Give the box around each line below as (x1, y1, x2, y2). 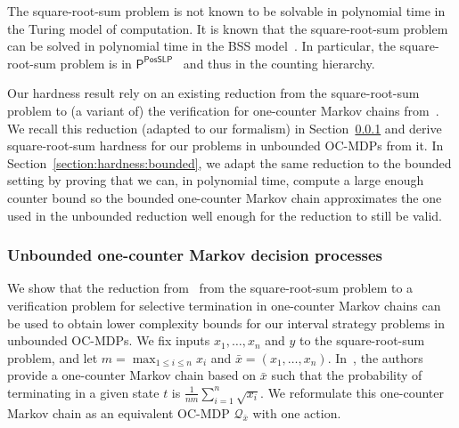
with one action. (252, 403, 341, 422)
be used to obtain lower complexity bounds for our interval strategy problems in (7, 313, 445, 332)
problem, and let (7, 348, 98, 367)
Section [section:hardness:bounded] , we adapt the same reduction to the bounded (7, 153, 452, 172)
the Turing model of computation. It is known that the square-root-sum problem (7, 19, 448, 37)
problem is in (60, 53, 132, 72)
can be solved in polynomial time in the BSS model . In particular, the (7, 36, 396, 55)
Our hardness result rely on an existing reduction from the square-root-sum (7, 84, 420, 102)
